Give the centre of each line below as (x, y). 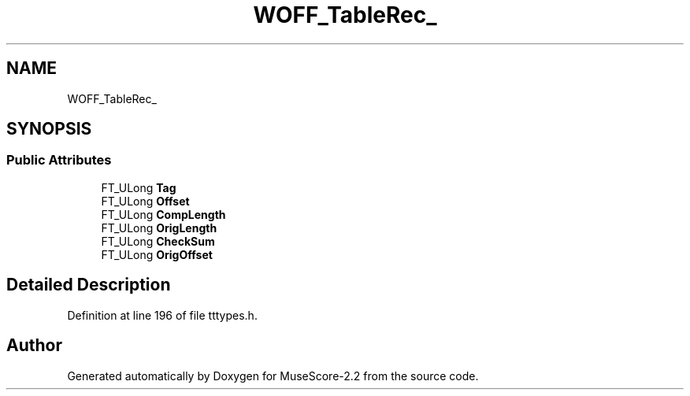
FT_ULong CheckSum (158, 241)
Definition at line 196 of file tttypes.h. (162, 315)
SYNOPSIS (49, 129)
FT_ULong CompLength (163, 214)
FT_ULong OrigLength (159, 228)
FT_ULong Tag (139, 187)
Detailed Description (89, 285)
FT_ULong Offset (145, 201)
